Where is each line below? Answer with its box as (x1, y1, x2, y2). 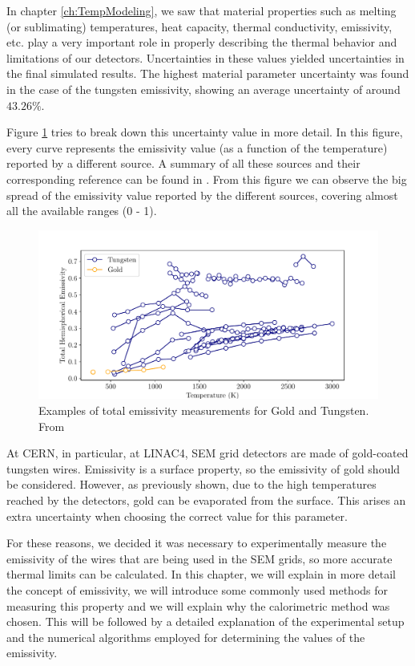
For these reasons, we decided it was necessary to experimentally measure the (6, 534, 387, 551)
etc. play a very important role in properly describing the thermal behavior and (6, 34, 397, 51)
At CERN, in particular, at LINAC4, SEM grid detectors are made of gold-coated (6, 445, 409, 461)
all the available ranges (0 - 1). (6, 202, 157, 219)
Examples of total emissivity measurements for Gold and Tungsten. (38, 402, 369, 419)
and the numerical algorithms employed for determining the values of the (6, 628, 365, 645)
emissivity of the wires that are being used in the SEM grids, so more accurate (6, 550, 393, 567)
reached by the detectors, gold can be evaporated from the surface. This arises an (6, 492, 406, 509)
